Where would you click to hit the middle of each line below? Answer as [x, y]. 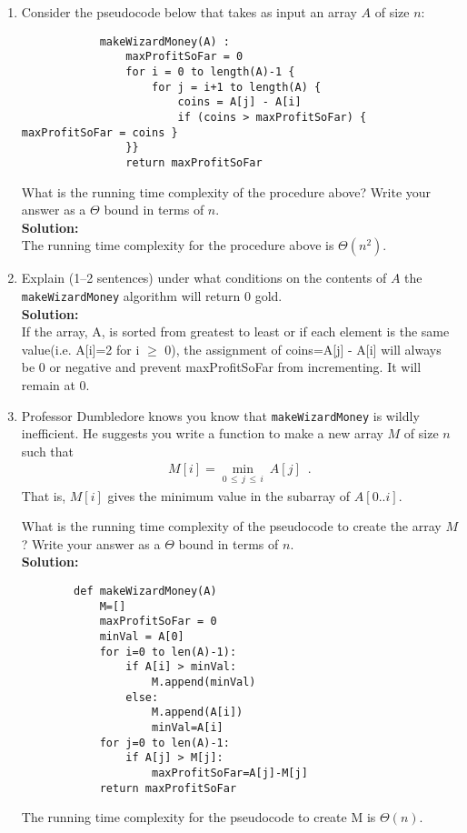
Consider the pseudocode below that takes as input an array [189, 12]
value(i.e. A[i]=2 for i [80, 349]
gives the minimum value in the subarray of [229, 495]
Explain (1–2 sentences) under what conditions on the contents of [204, 278]
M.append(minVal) [204, 682]
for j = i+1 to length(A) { [236, 87]
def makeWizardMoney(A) [145, 591]
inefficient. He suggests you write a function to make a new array [202, 433]
